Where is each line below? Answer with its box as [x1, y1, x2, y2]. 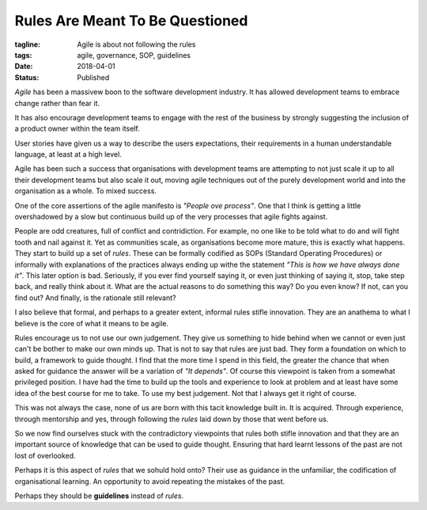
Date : [14, 62, 33, 71]
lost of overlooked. [14, 451, 76, 460]
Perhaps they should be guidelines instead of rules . [14, 491, 184, 500]
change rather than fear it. [14, 98, 100, 108]
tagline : [14, 40, 41, 49]
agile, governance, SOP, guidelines [77, 50, 191, 59]
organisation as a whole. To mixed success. [14, 186, 157, 196]
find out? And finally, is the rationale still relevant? [14, 293, 176, 303]
